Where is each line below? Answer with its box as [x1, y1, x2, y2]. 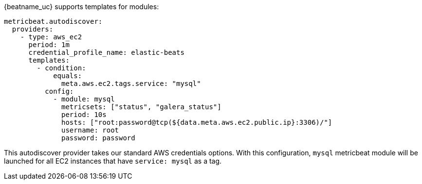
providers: [12, 25, 54, 33]
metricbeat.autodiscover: [4, 17, 103, 25]
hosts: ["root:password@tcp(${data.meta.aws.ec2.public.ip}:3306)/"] [61, 118, 332, 126]
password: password [61, 134, 135, 142]
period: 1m [28, 41, 70, 49]
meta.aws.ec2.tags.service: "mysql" [61, 80, 201, 87]
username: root [61, 126, 119, 134]
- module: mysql [53, 95, 115, 103]
